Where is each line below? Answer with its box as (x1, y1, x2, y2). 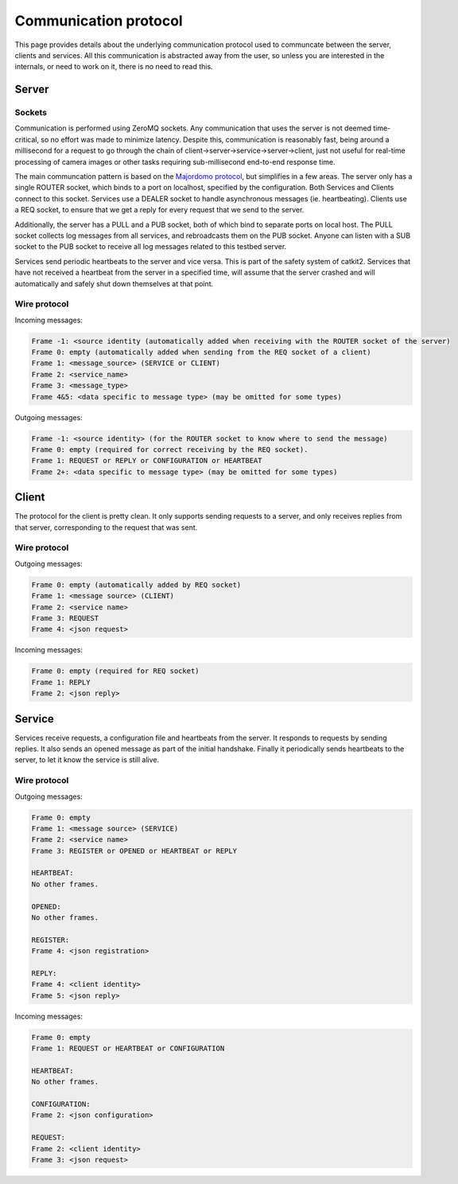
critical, (14, 134, 40, 144)
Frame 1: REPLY (31, 677, 91, 687)
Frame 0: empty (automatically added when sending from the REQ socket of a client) (31, 348, 371, 357)
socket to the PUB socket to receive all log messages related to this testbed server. (14, 242, 287, 251)
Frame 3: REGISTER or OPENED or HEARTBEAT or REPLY (31, 846, 238, 855)
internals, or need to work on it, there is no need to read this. (14, 62, 214, 72)
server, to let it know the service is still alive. (14, 755, 159, 765)
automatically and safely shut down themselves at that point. (14, 278, 214, 288)
